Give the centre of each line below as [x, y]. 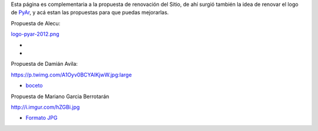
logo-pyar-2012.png [35, 34]
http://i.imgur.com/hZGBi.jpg [45, 107]
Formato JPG [42, 118]
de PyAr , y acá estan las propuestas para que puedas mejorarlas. [90, 12]
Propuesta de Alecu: [36, 23]
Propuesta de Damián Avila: [44, 64]
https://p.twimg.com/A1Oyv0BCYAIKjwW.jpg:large [71, 75]
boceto [34, 86]
